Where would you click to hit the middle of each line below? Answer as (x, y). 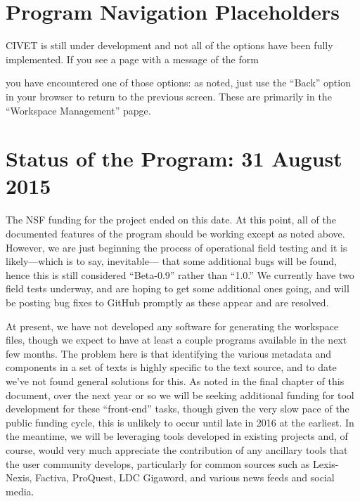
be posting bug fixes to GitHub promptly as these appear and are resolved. (167, 302)
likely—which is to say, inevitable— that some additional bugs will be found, (171, 261)
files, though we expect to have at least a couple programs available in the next (176, 340)
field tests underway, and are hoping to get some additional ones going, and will (178, 288)
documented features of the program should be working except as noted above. (175, 233)
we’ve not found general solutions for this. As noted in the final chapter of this (175, 380)
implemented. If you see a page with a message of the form (132, 59)
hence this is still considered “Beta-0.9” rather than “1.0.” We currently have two (180, 274)
